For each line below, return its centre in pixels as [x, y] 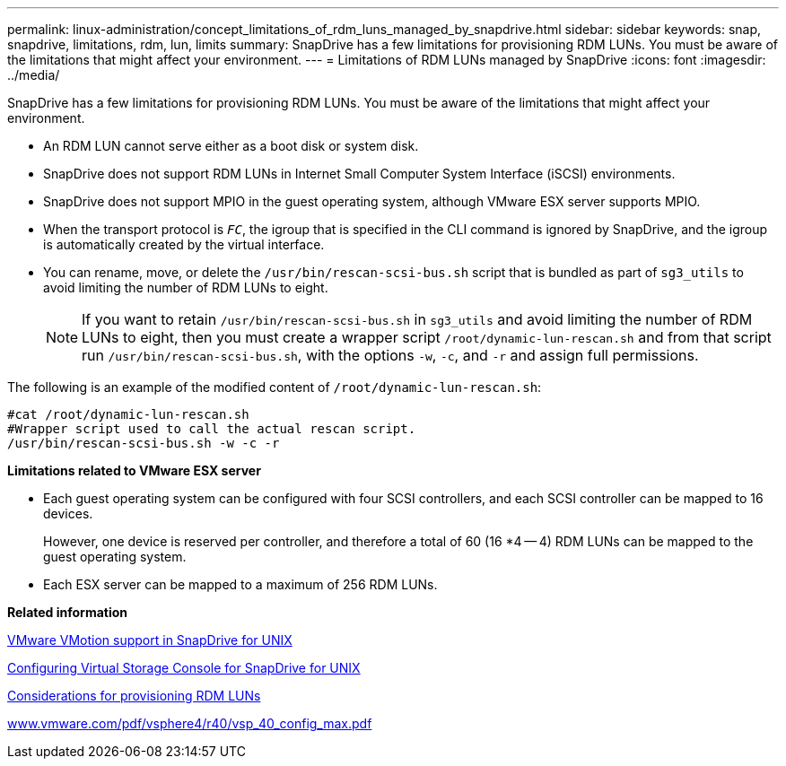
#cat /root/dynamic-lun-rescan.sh [128, 414]
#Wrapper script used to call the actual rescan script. [212, 429]
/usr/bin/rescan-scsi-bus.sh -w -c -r [144, 443]
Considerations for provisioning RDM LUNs [134, 696]
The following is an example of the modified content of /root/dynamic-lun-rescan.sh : [275, 387]
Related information [68, 612]
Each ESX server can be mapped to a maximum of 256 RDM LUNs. [240, 584]
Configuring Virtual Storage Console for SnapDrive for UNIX [184, 668]
